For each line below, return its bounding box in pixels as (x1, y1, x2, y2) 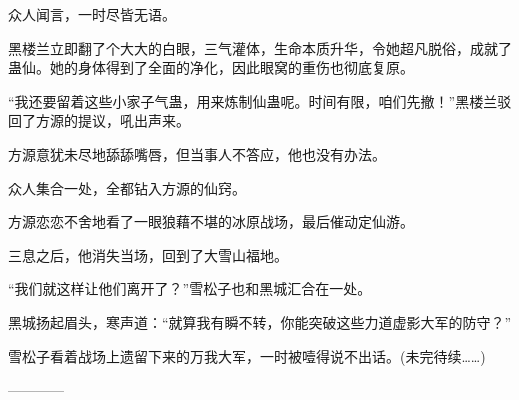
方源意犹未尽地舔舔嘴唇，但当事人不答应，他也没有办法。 (8, 143, 386, 164)
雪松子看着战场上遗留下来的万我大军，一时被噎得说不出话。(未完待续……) (8, 345, 486, 366)
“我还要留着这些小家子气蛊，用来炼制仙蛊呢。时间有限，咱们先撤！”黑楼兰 (8, 90, 498, 111)
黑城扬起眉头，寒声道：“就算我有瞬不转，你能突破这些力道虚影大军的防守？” (8, 311, 512, 332)
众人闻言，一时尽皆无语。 (8, 4, 176, 24)
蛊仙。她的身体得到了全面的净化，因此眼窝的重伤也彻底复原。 (8, 57, 414, 78)
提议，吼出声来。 (77, 110, 190, 131)
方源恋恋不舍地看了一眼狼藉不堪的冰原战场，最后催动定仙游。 (8, 211, 414, 232)
